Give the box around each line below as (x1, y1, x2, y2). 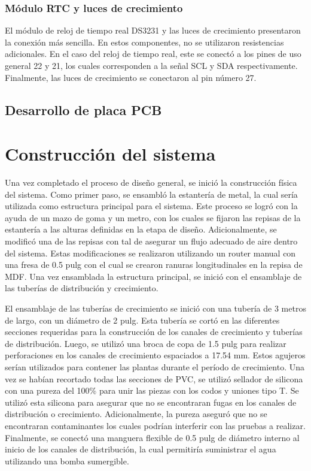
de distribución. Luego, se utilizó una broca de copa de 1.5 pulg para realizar (5, 337, 286, 349)
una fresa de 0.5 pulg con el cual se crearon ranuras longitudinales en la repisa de (5, 258, 303, 271)
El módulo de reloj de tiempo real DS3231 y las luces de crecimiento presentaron (5, 24, 301, 37)
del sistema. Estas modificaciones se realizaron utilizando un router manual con (5, 246, 296, 259)
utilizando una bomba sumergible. (5, 454, 129, 467)
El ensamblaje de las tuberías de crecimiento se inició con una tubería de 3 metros (5, 302, 306, 315)
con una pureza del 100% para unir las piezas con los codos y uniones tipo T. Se (5, 384, 299, 397)
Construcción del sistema (5, 141, 216, 166)
